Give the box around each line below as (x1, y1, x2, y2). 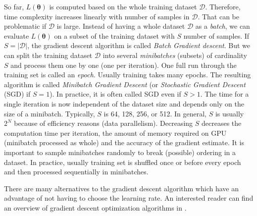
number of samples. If (183, 30, 250, 41)
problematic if (4, 21, 47, 31)
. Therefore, (205, 1, 241, 11)
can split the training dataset (4, 50, 93, 60)
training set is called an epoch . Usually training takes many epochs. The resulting (4, 69, 251, 80)
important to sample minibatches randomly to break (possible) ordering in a (4, 147, 236, 157)
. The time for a (200, 89, 249, 99)
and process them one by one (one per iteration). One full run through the (10, 59, 237, 70)
